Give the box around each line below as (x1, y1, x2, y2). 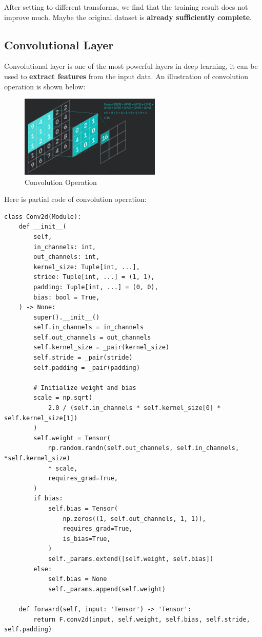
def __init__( (18, 223, 67, 231)
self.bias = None (48, 575, 107, 583)
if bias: (33, 495, 63, 502)
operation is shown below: (4, 81, 86, 91)
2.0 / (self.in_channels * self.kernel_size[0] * (48, 404, 221, 412)
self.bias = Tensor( (48, 504, 118, 512)
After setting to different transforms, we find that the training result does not (4, 2, 248, 12)
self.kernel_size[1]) (4, 414, 78, 422)
